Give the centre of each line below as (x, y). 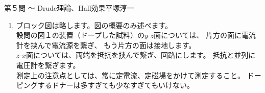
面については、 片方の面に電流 (205, 35)
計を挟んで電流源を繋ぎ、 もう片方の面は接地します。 (106, 45)
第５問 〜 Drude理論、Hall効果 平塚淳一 (69, 8)
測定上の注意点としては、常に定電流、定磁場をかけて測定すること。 (130, 75)
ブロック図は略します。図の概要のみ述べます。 (94, 25)
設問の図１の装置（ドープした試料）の (80, 35)
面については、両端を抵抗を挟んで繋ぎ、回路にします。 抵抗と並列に (141, 55)
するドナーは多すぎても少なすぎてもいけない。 (116, 85)
